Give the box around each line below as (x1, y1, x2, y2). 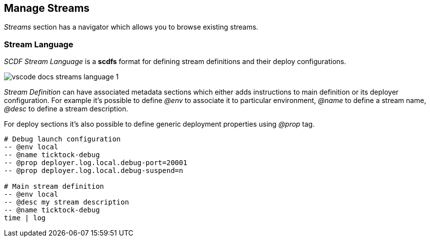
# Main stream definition (4, 182, 104, 191)
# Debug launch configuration (4, 135, 121, 143)
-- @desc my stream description (4, 198, 129, 207)
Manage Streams (4, 2, 90, 14)
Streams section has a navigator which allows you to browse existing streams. (4, 23, 258, 32)
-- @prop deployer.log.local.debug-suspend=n (4, 167, 183, 175)
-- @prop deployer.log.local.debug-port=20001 (4, 159, 187, 167)
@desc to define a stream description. (4, 104, 129, 113)
